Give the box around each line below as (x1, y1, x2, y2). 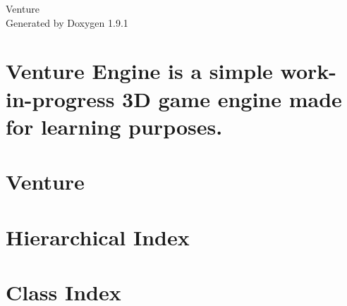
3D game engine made (122, 84, 342, 113)
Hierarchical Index (6, 222, 190, 251)
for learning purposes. (6, 111, 223, 140)
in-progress (6, 84, 115, 113)
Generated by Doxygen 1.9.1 (6, 15, 128, 30)
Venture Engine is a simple (6, 56, 273, 85)
